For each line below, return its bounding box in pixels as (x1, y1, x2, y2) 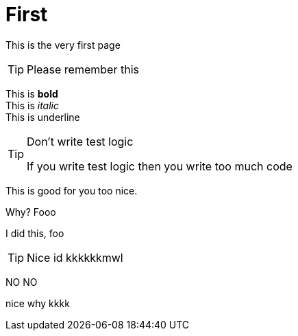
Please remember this (27, 62, 139, 76)
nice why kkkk (5, 297, 70, 309)
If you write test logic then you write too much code (27, 159, 293, 173)
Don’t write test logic (27, 134, 134, 148)
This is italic (5, 99, 60, 111)
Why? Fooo (5, 205, 56, 218)
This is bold (5, 87, 58, 100)
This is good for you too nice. (5, 184, 138, 197)
